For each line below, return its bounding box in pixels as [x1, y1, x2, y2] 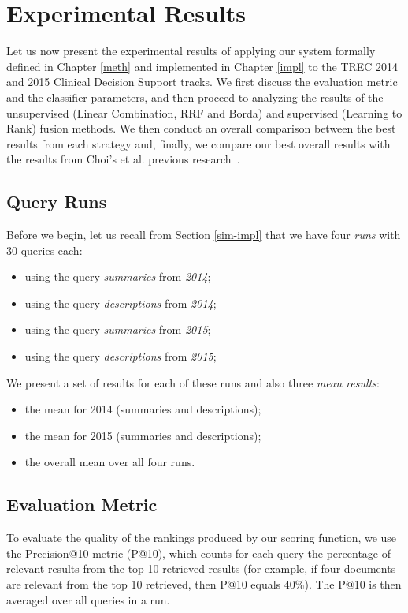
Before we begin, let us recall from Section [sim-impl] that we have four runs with [6, 226, 401, 243]
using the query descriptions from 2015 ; [24, 348, 217, 364]
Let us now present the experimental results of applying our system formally [6, 43, 376, 59]
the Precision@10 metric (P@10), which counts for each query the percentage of [6, 544, 391, 561]
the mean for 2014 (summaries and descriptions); [24, 401, 261, 417]
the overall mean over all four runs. [24, 454, 195, 470]
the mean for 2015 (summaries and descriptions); [24, 427, 261, 443]
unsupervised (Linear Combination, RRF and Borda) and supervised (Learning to [6, 104, 402, 121]
